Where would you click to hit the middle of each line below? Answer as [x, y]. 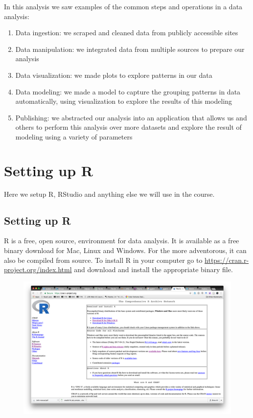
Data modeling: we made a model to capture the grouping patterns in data [128, 91]
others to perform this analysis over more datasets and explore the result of [128, 127]
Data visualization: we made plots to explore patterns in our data [114, 75]
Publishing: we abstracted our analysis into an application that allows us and [131, 117]
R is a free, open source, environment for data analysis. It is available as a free [122, 241]
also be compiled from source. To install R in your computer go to [103, 260]
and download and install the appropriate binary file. [153, 269]
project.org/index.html [38, 269]
